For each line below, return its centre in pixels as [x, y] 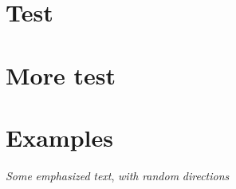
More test [61, 75]
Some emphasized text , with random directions [118, 175]
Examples [59, 137]
